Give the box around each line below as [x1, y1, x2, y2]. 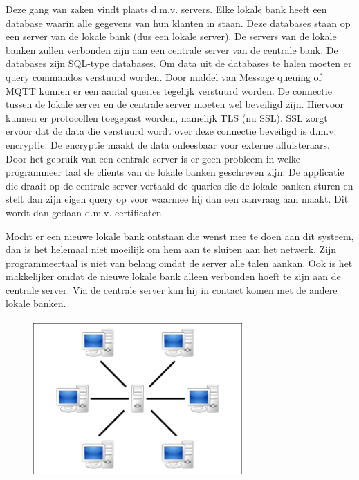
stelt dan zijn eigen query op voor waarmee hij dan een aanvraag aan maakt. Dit [6, 192, 349, 206]
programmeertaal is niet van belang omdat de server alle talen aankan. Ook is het [6, 255, 353, 270]
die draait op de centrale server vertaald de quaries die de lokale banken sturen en [6, 178, 353, 192]
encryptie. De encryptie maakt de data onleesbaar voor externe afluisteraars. [6, 137, 330, 151]
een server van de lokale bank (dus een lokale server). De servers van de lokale [6, 29, 337, 44]
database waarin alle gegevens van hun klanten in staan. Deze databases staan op [6, 15, 351, 30]
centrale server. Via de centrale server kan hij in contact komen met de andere [6, 282, 338, 297]
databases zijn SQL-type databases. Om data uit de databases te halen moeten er [6, 56, 352, 71]
